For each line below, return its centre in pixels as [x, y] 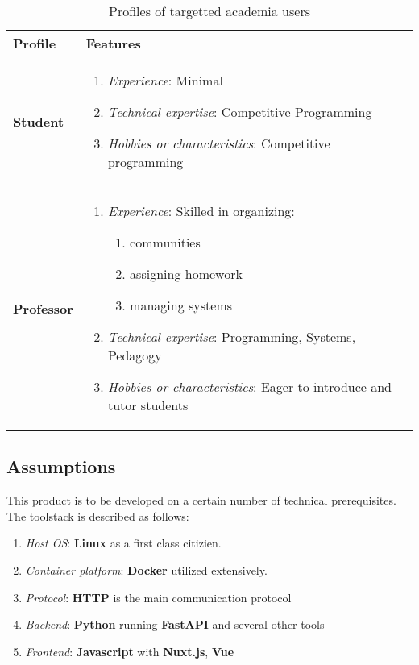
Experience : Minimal [165, 80]
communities [165, 242]
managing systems [181, 305]
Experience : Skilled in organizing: [201, 211]
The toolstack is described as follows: [98, 515]
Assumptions [61, 466]
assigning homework [186, 274]
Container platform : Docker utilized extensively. [146, 569]
